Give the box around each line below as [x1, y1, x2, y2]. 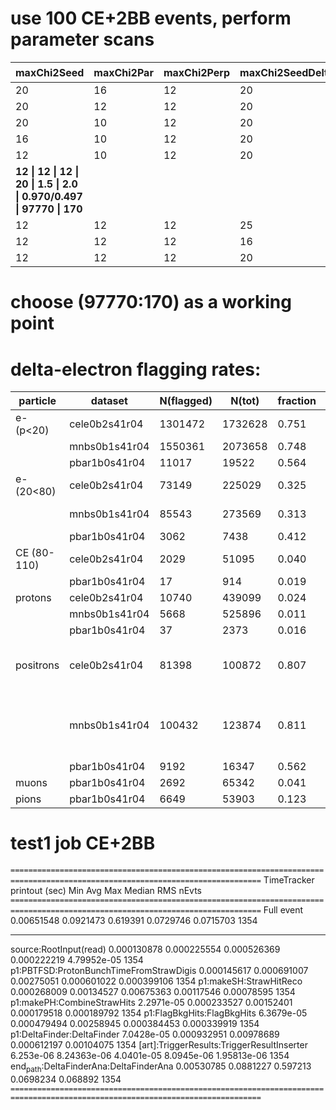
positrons [15, 658, 60, 672]
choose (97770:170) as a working [10, 291, 292, 314]
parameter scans [10, 28, 155, 51]
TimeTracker [263, 874, 315, 886]
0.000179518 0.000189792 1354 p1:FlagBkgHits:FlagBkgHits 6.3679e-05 [10, 1007, 308, 1019]
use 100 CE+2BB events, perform [10, 7, 292, 30]
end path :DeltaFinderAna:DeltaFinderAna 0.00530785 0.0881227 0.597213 [10, 1060, 312, 1074]
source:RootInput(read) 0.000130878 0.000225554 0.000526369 [10, 943, 281, 956]
